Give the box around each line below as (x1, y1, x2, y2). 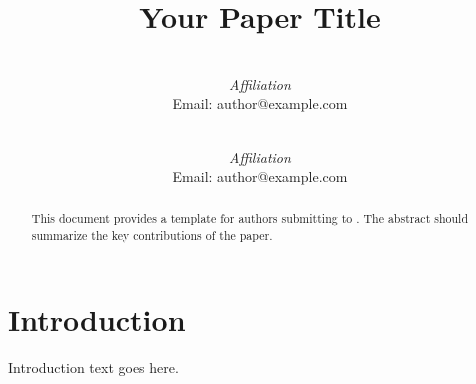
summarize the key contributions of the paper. (31, 227, 273, 244)
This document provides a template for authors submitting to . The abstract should (31, 210, 468, 227)
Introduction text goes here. (8, 356, 179, 377)
